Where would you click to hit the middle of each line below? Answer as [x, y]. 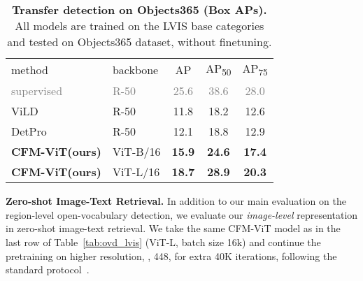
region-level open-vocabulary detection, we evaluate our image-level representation [182, 214]
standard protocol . [48, 269]
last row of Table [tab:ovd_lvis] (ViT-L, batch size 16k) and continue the [163, 242]
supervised [37, 91]
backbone [135, 69]
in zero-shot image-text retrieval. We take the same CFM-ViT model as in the [173, 228]
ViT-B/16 [136, 152]
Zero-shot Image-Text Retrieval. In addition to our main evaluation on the [176, 201]
